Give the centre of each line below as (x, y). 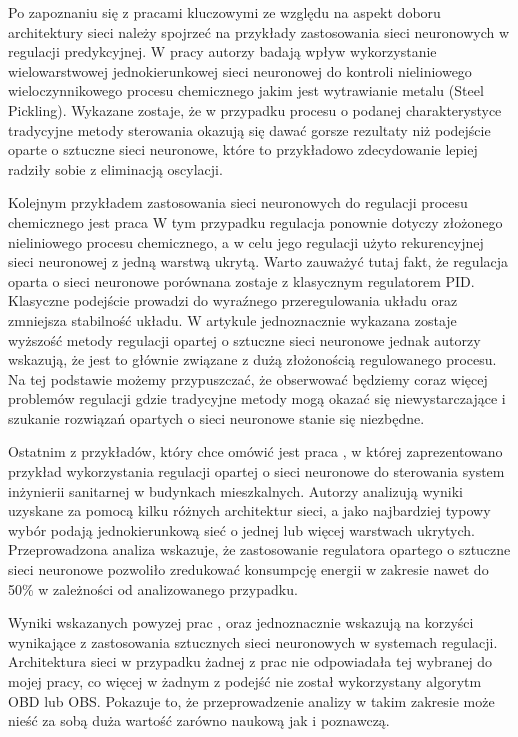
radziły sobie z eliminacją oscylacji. (115, 168)
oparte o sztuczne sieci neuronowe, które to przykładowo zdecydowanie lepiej (243, 149)
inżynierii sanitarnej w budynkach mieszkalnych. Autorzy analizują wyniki (235, 490)
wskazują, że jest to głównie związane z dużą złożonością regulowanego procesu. (252, 359)
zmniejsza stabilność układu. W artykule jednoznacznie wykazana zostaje (232, 319)
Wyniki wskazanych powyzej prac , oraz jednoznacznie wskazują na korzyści (241, 622)
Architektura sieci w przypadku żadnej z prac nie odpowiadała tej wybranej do (250, 661)
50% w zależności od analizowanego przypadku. (153, 588)
